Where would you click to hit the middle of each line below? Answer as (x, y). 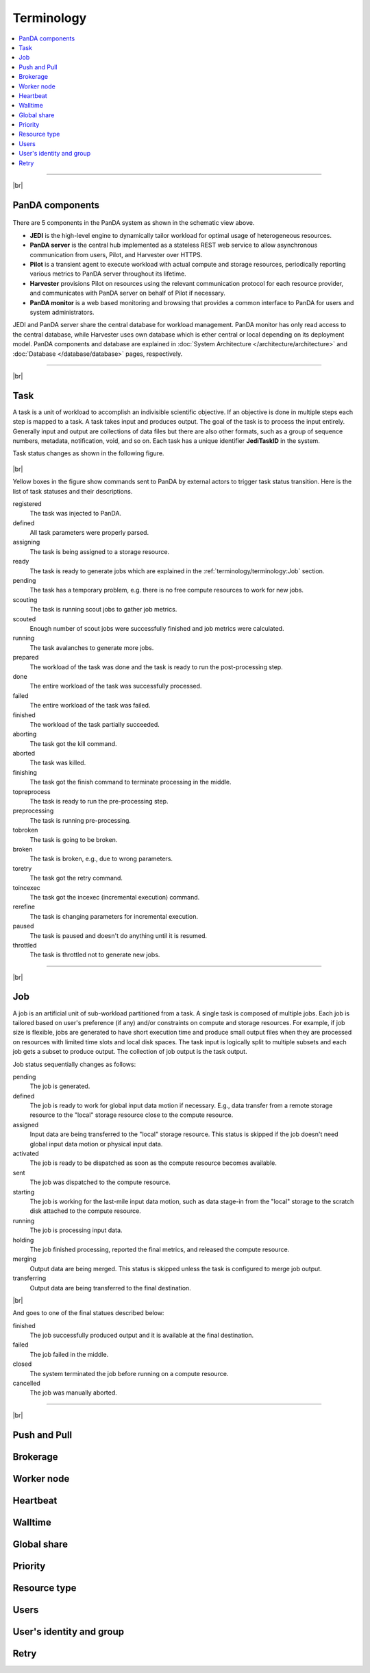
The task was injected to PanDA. (76, 514)
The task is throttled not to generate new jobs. (95, 955)
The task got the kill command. (73, 743)
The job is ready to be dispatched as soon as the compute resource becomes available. (153, 1163)
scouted (24, 619)
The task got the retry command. (76, 878)
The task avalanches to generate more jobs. (92, 647)
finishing (25, 772)
